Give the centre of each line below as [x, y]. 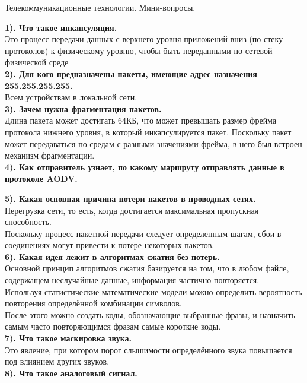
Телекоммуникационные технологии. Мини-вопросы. [100, 7]
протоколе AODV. [41, 178]
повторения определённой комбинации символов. [93, 303]
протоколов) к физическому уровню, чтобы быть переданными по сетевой [139, 50]
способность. [28, 222]
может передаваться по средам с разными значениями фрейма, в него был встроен [153, 143]
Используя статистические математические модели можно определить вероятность [153, 291]
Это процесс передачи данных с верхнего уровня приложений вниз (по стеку [144, 39]
